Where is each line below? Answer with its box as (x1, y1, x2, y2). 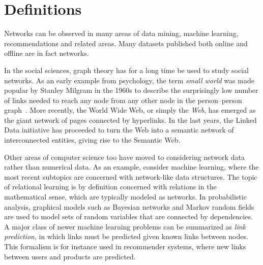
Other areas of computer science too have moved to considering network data (4, 151, 245, 162)
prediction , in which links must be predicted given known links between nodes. (4, 231, 248, 242)
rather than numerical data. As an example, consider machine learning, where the (4, 161, 259, 172)
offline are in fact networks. (4, 48, 89, 58)
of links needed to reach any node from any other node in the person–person (4, 94, 242, 105)
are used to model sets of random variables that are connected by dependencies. (4, 211, 253, 222)
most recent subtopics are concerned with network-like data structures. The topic (4, 171, 257, 182)
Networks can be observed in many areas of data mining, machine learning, (4, 28, 239, 39)
